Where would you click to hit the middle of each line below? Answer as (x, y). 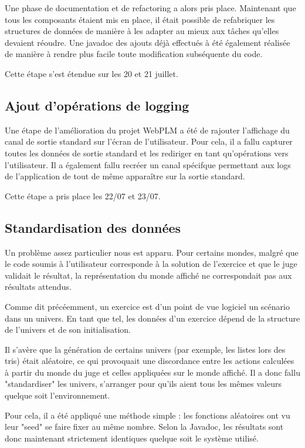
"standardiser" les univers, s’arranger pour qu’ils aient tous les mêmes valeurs (143, 384)
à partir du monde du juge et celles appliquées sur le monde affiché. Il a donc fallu (152, 372)
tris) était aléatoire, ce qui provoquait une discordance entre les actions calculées (150, 361)
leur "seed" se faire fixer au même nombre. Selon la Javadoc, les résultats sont (144, 427)
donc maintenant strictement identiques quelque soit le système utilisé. (132, 438)
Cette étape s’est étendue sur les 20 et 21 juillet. (91, 73)
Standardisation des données (93, 227)
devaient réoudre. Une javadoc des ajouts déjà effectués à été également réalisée (148, 42)
